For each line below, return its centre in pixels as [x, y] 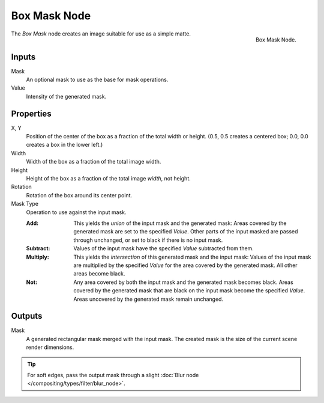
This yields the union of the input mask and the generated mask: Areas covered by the [180, 223]
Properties [31, 113]
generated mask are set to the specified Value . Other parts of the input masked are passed [186, 232]
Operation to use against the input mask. [76, 212]
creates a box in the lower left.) [64, 145]
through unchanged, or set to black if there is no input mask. [148, 240]
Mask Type [25, 204]
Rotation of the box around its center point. [79, 195]
